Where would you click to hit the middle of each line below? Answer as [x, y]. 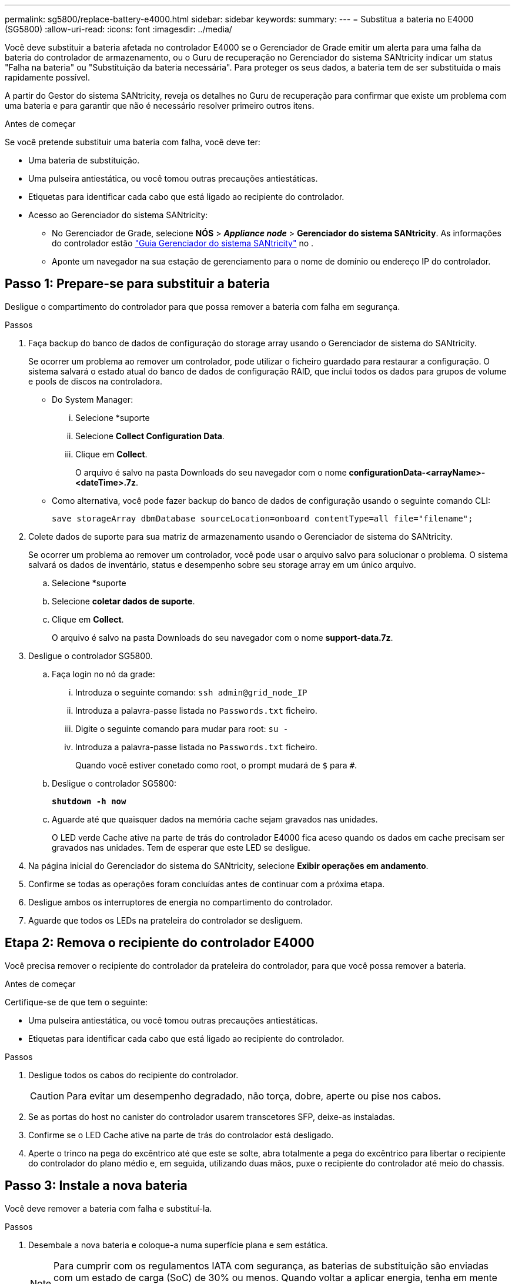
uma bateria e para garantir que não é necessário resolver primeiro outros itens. [160, 106]
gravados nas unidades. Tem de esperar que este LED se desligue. [181, 847]
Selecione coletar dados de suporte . [123, 601]
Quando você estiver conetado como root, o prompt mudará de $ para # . [216, 765]
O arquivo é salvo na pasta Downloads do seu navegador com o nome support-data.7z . [223, 637]
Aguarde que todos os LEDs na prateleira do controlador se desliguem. [165, 920]
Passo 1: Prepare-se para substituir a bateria [137, 284]
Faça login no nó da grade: [103, 674]
